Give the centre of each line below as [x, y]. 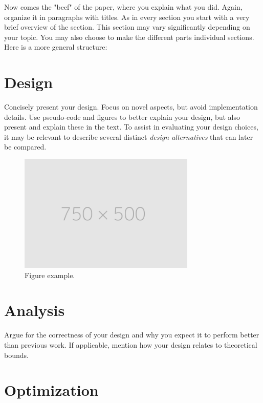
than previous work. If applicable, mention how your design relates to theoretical [131, 344]
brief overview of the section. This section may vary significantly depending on [127, 27]
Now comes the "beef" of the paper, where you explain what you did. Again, [123, 7]
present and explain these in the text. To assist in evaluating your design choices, [131, 127]
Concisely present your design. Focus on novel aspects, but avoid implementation [131, 107]
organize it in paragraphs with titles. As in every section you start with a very [127, 17]
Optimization [51, 390]
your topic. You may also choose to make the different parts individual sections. [129, 37]
